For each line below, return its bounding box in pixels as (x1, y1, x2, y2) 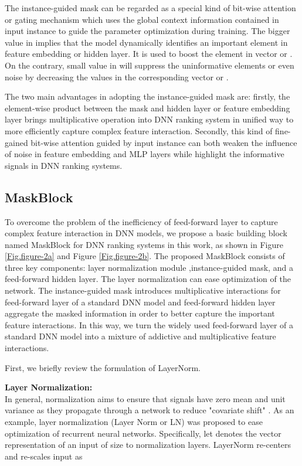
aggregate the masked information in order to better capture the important (5, 307, 275, 319)
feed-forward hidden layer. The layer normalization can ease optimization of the (5, 273, 291, 285)
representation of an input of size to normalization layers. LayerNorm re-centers (5, 438, 291, 451)
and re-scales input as (5, 450, 83, 462)
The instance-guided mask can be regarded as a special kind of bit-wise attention (5, 2, 296, 13)
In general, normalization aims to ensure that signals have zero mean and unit (5, 392, 286, 404)
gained (5, 136, 28, 148)
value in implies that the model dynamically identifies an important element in (5, 36, 288, 48)
